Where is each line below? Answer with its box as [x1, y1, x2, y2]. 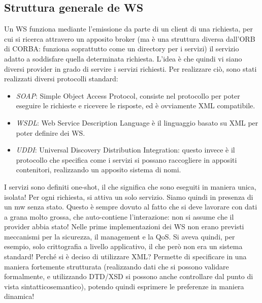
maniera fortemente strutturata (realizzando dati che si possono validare [4, 261, 229, 271]
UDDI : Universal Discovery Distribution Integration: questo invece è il [16, 144, 235, 155]
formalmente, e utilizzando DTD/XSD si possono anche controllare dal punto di [4, 271, 253, 282]
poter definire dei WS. [16, 127, 85, 138]
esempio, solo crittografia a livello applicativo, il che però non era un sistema [4, 241, 243, 252]
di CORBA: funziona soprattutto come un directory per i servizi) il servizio [4, 43, 239, 54]
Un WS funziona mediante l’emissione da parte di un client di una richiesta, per [4, 23, 253, 34]
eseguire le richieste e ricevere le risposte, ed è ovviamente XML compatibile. [16, 100, 255, 111]
